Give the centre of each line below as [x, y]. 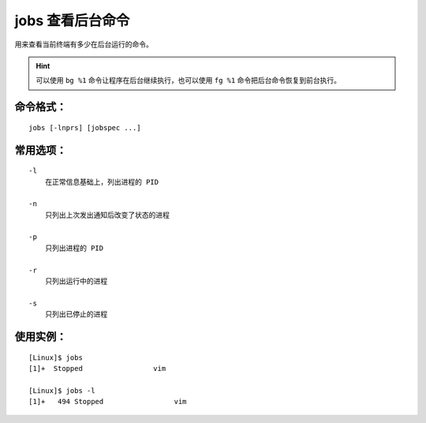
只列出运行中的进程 [76, 281]
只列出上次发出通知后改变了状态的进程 [107, 215]
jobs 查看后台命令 [72, 21]
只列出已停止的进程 [76, 314]
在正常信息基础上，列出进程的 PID [102, 182]
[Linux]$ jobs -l [62, 390]
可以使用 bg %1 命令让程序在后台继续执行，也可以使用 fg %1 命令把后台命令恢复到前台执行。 [189, 80]
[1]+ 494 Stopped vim [108, 402]
